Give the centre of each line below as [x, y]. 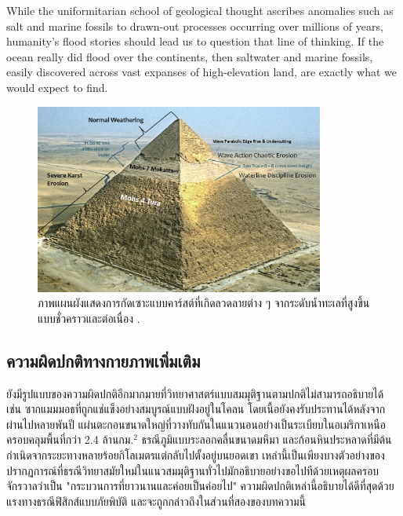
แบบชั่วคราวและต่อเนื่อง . [89, 318]
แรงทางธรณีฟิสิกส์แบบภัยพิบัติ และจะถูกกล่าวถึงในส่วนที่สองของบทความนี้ [156, 501]
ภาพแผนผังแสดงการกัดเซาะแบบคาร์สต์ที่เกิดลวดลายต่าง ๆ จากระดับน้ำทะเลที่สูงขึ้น [204, 303]
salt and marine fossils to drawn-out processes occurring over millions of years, [195, 26]
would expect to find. [57, 87]
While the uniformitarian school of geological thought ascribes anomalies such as [200, 10]
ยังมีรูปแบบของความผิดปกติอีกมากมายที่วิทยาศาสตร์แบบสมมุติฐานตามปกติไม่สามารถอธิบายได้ [195, 393]
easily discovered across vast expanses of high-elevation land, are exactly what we [201, 72]
